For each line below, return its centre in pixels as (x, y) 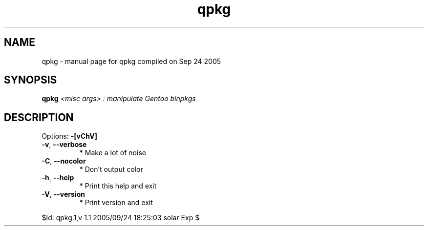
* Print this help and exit (118, 186)
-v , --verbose (64, 145)
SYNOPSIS (31, 80)
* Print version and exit (116, 203)
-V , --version (63, 194)
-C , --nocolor (64, 161)
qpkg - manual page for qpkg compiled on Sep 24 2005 (131, 61)
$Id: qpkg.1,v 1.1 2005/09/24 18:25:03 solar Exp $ (121, 218)
